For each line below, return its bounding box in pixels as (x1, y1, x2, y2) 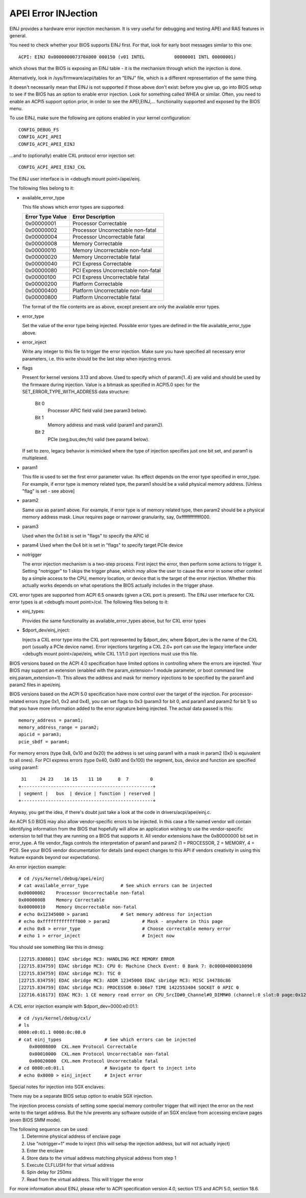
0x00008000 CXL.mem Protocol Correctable (29, 1044, 137, 1050)
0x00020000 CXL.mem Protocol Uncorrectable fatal (29, 1058, 159, 1064)
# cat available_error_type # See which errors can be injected (18, 883, 212, 889)
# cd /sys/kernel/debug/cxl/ (18, 1015, 91, 1021)
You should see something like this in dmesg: (9, 944, 105, 951)
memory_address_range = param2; (18, 724, 99, 730)
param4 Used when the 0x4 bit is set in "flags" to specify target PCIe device (22, 542, 183, 548)
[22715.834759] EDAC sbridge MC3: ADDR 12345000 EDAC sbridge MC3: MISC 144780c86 (18, 978, 231, 983)
